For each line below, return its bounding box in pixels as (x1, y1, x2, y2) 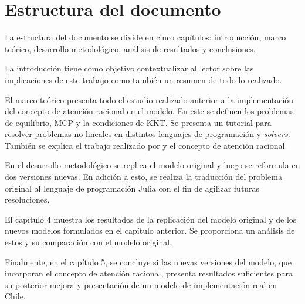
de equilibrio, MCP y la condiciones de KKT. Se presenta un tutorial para (5, 116, 272, 128)
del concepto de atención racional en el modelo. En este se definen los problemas (5, 105, 294, 117)
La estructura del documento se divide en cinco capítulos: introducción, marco (5, 31, 286, 43)
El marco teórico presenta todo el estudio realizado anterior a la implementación (5, 93, 294, 105)
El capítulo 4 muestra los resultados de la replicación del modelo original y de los (5, 213, 297, 225)
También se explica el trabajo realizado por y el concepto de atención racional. (5, 139, 287, 151)
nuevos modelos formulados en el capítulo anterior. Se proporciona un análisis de (5, 224, 295, 237)
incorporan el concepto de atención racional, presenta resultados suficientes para (5, 267, 293, 279)
